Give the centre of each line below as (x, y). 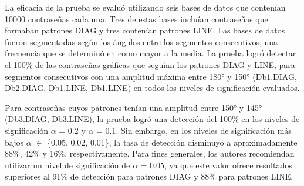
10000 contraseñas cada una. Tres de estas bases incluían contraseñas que (136, 18)
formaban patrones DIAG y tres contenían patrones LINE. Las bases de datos (145, 30)
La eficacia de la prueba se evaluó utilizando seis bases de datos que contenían (145, 7)
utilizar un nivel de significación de (67, 165)
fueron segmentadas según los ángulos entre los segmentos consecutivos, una (141, 41)
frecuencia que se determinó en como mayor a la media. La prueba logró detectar (151, 53)
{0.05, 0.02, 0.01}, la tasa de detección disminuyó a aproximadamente (172, 142)
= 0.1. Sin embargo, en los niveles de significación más (194, 130)
